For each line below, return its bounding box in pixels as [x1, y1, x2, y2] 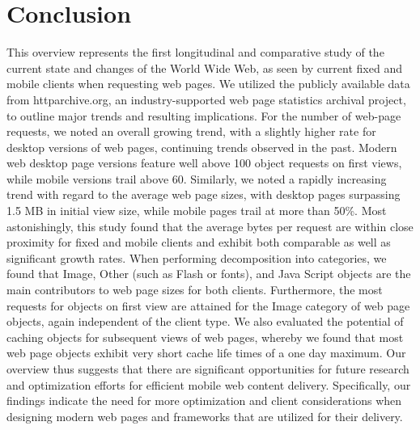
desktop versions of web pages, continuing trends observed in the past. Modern [6, 138, 397, 155]
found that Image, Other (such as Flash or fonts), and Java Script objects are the [6, 265, 411, 282]
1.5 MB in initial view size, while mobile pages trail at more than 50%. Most [6, 202, 387, 219]
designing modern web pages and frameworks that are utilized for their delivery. [6, 407, 403, 424]
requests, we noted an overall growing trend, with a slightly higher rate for [6, 123, 376, 140]
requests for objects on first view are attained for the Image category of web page [6, 297, 410, 314]
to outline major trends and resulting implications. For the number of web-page [6, 107, 401, 124]
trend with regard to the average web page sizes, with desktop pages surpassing [6, 186, 401, 203]
